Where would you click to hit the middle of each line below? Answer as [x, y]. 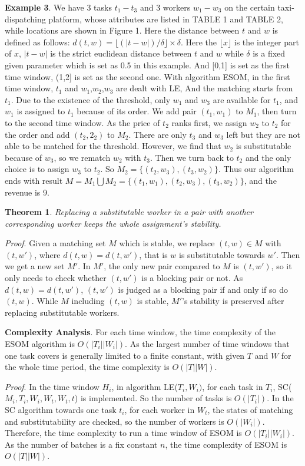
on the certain [250, 7]
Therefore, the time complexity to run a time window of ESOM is [123, 433]
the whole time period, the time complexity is [87, 367]
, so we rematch [82, 157]
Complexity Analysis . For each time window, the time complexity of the [140, 332]
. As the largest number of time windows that [207, 344]
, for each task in [233, 386]
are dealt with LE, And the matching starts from [205, 88]
